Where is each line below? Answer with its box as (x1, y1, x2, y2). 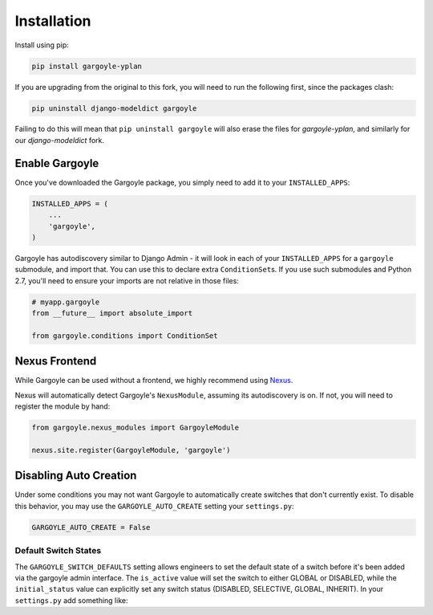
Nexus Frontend (14, 354, 97, 369)
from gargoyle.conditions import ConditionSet (31, 331, 218, 340)
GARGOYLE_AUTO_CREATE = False (31, 523, 151, 532)
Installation (14, 12, 91, 30)
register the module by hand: (14, 401, 111, 411)
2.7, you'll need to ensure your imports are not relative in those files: (14, 275, 240, 285)
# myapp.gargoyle (31, 297, 100, 307)
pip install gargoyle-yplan (31, 61, 142, 71)
